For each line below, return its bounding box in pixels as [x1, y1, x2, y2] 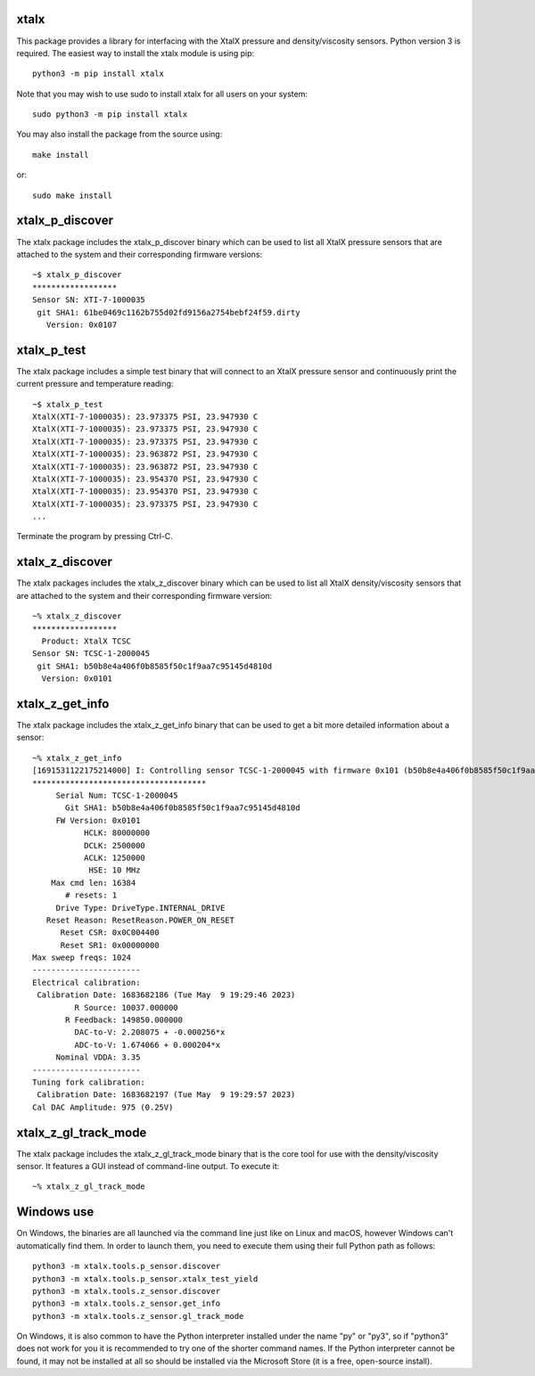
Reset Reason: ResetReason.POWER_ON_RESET [45, 914, 235, 925]
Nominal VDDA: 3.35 [55, 1052, 141, 1062]
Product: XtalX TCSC [41, 635, 132, 646]
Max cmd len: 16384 [50, 878, 136, 888]
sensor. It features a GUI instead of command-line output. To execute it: [16, 1161, 280, 1172]
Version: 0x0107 [45, 319, 118, 330]
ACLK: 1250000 [83, 852, 146, 863]
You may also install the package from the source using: [16, 129, 223, 140]
